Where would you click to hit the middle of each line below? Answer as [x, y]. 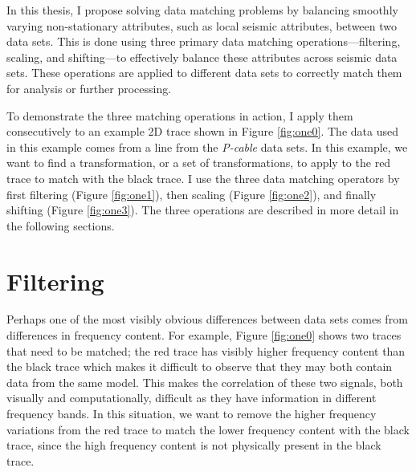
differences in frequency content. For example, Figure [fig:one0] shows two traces [204, 335]
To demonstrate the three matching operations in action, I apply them [180, 115]
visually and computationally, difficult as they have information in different [192, 398]
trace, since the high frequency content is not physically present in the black [194, 445]
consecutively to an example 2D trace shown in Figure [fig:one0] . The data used [202, 131]
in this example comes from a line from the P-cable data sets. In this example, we [207, 146]
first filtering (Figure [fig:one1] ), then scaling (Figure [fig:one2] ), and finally [192, 194]
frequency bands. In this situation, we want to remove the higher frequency [192, 413]
